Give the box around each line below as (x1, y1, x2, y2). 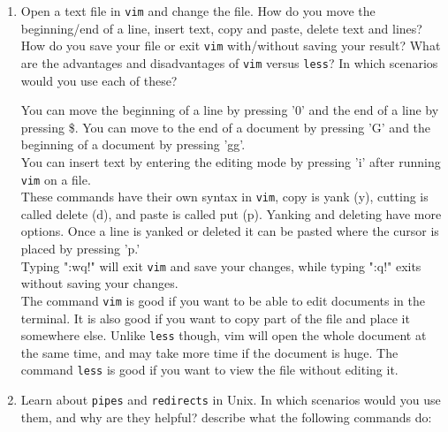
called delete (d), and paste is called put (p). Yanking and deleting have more (20, 204, 442, 223)
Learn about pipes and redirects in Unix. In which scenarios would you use (20, 390, 441, 409)
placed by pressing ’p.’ (20, 239, 140, 258)
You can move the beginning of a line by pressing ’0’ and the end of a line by (20, 101, 439, 119)
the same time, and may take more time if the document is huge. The (20, 343, 399, 361)
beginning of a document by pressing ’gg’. (20, 135, 246, 154)
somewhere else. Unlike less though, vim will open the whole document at (20, 326, 427, 345)
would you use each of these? (20, 71, 178, 89)
